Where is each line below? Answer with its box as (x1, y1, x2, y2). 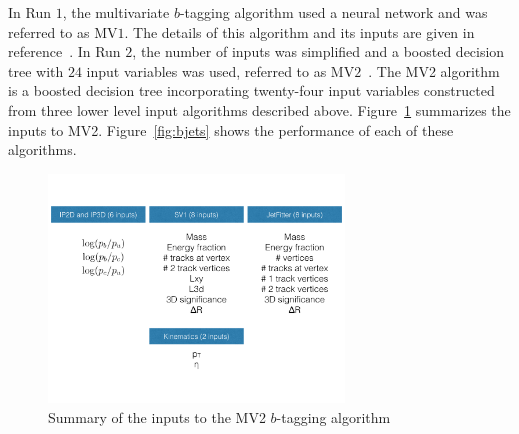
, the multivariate (62, 2, 170, 22)
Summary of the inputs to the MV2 (48, 406, 266, 427)
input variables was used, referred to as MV (86, 60, 355, 81)
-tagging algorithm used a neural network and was (179, 2, 488, 22)
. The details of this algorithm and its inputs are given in (124, 21, 475, 42)
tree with (8, 60, 64, 81)
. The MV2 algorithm (368, 60, 500, 81)
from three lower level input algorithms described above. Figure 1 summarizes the (8, 99, 511, 120)
